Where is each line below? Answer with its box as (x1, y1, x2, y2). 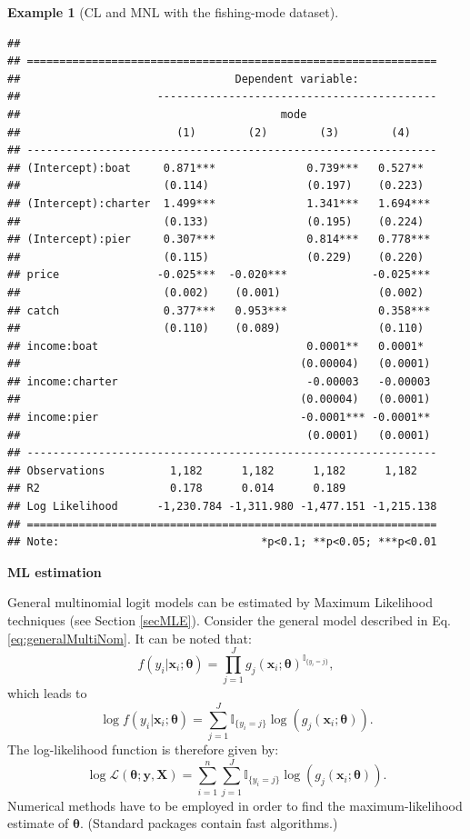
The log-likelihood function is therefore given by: (7, 740, 279, 759)
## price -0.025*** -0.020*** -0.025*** (7, 268, 431, 282)
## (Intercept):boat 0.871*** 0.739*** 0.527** (7, 161, 425, 175)
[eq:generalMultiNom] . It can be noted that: (7, 628, 252, 647)
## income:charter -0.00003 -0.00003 (7, 375, 431, 388)
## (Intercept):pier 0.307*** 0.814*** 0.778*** (7, 233, 431, 246)
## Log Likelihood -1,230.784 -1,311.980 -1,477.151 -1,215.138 (7, 500, 437, 514)
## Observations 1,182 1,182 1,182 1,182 (7, 464, 418, 477)
